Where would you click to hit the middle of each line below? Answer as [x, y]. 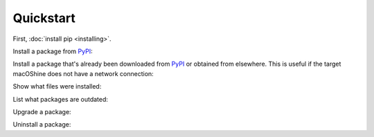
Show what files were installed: [57, 86]
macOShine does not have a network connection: [83, 73]
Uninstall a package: [42, 125]
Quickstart [44, 18]
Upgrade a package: [42, 111]
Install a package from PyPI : [53, 51]
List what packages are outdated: [61, 99]
